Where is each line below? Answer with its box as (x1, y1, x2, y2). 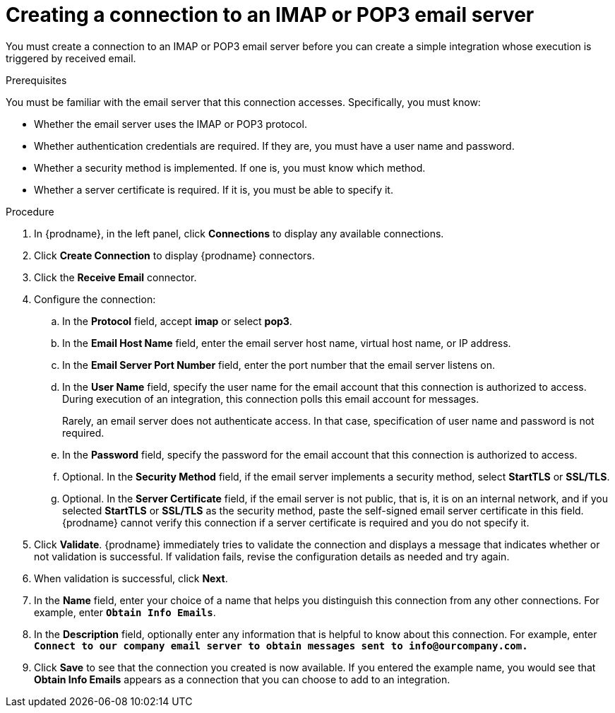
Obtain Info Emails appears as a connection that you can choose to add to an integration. (34, 673, 450, 685)
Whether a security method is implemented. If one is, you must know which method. (34, 161, 426, 174)
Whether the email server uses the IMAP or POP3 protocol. (34, 117, 307, 130)
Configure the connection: (34, 293, 156, 305)
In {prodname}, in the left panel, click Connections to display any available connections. (34, 227, 444, 240)
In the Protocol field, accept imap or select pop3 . (62, 314, 292, 327)
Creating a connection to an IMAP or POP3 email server (6, 3, 535, 27)
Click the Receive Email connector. (34, 271, 197, 283)
